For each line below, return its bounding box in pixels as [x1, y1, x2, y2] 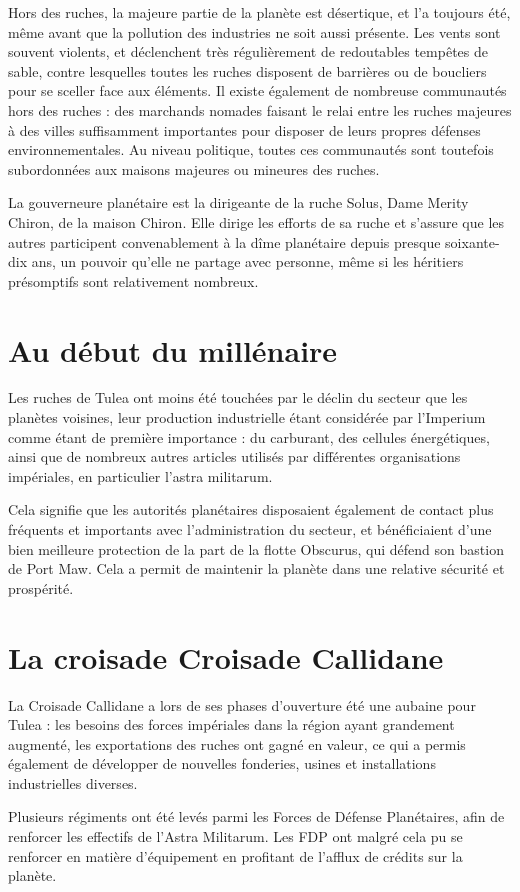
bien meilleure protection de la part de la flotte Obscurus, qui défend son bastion [8, 538, 504, 559]
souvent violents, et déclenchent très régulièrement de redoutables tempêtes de [8, 41, 488, 62]
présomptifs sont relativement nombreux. [8, 270, 259, 291]
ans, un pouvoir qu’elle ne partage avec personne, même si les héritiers [31, 251, 464, 272]
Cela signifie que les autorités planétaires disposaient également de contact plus [8, 499, 494, 520]
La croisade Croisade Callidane [8, 636, 444, 677]
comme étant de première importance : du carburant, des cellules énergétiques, [8, 426, 490, 447]
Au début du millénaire [8, 329, 338, 370]
